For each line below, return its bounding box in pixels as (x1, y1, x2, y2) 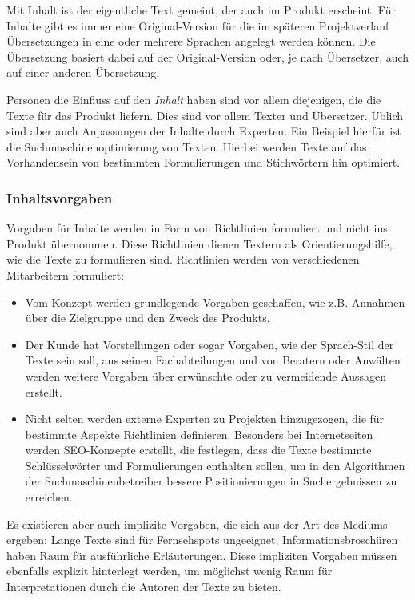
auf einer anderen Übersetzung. (6, 64, 160, 81)
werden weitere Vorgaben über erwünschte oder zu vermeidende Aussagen (25, 367, 386, 384)
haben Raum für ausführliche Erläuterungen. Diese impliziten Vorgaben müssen (6, 546, 397, 563)
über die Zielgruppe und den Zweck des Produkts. (25, 309, 270, 326)
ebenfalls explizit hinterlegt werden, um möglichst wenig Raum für (6, 562, 333, 579)
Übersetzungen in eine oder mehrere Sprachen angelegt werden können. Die (6, 33, 376, 50)
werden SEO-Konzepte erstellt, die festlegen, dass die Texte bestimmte (25, 441, 372, 458)
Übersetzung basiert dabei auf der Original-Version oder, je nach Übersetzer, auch (6, 48, 409, 65)
